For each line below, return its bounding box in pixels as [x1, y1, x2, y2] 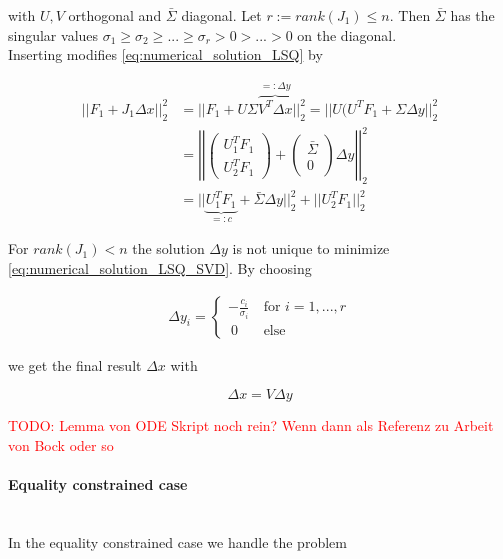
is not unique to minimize [232, 238, 390, 259]
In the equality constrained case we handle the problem [8, 531, 347, 552]
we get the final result [8, 354, 142, 375]
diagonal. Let [181, 5, 262, 25]
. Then [389, 5, 431, 25]
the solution [132, 238, 205, 259]
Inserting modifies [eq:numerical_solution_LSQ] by [8, 44, 323, 65]
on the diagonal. [297, 24, 397, 45]
